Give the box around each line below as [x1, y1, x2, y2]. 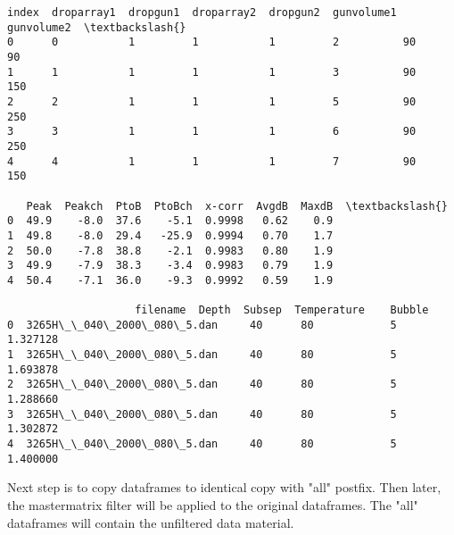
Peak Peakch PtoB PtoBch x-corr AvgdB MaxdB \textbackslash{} [26, 199, 448, 213]
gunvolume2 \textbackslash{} [7, 21, 186, 34]
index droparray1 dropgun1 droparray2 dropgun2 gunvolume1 [7, 6, 397, 19]
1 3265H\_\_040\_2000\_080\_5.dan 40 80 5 [7, 348, 397, 362]
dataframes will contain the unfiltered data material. [7, 513, 294, 531]
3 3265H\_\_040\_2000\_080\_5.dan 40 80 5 [7, 407, 397, 421]
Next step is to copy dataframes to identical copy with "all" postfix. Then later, [7, 478, 442, 497]
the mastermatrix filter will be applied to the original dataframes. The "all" [7, 495, 418, 514]
